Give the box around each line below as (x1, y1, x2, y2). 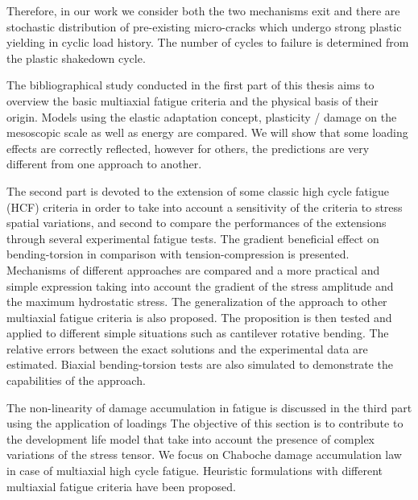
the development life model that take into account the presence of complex (6, 430, 375, 447)
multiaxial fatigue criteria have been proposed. (6, 477, 236, 494)
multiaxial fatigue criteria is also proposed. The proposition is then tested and (6, 308, 392, 325)
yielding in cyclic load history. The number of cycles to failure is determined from (6, 34, 409, 51)
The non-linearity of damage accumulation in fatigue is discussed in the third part (6, 399, 412, 415)
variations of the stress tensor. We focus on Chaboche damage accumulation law (6, 446, 402, 463)
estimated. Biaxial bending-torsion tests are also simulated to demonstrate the (6, 356, 393, 373)
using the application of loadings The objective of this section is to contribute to (6, 415, 404, 432)
